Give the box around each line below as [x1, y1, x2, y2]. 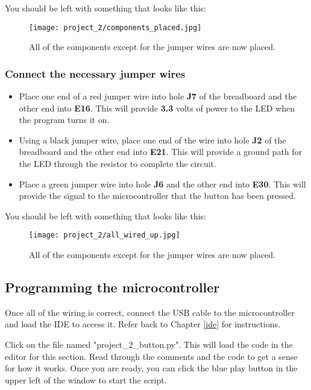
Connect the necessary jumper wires [5, 66, 186, 81]
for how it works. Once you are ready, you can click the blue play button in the [5, 362, 298, 374]
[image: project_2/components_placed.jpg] [29, 23, 202, 32]
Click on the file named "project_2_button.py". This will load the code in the [5, 338, 293, 351]
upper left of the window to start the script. [5, 373, 167, 386]
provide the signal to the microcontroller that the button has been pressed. [19, 189, 296, 202]
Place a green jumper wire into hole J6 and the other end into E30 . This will [19, 177, 306, 190]
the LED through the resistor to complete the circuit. [19, 157, 216, 170]
